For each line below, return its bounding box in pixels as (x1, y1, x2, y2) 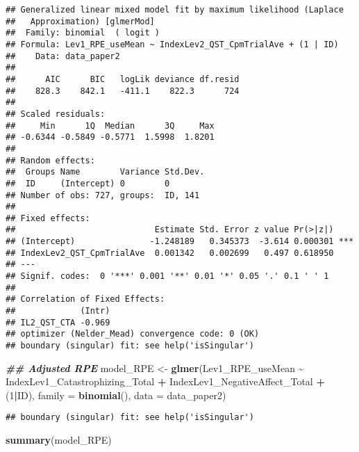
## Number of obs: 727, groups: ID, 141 (6, 190, 200, 200)
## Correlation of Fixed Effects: (6, 294, 165, 305)
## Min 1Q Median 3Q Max (6, 120, 215, 131)
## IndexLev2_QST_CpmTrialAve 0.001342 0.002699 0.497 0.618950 (6, 248, 334, 258)
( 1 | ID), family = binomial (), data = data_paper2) (6, 387, 226, 402)
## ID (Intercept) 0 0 (6, 178, 170, 188)
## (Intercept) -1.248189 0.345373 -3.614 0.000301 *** (6, 236, 354, 247)
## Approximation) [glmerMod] (6, 16, 155, 26)
